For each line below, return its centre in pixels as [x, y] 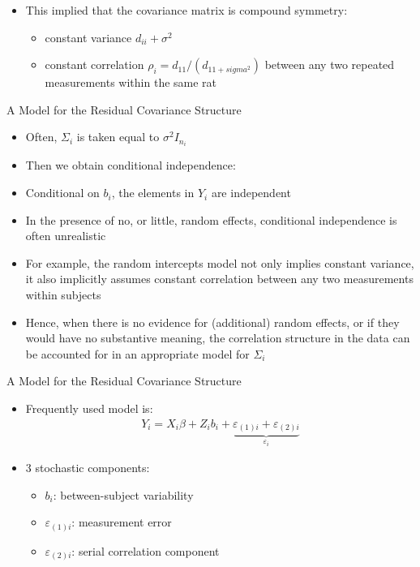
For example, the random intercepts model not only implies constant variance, [220, 262]
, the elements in [153, 193]
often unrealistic [66, 236]
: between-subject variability [123, 494]
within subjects [63, 295]
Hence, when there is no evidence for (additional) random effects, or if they [212, 322]
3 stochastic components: [88, 468]
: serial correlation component [146, 550]
